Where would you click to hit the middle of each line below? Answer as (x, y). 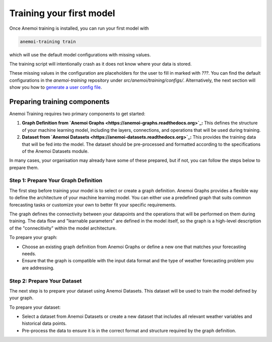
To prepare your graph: (33, 238)
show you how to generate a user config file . (56, 87)
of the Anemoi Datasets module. (55, 151)
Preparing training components (59, 102)
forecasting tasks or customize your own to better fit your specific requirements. (93, 205)
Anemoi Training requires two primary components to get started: (77, 113)
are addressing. (38, 268)
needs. (29, 253)
